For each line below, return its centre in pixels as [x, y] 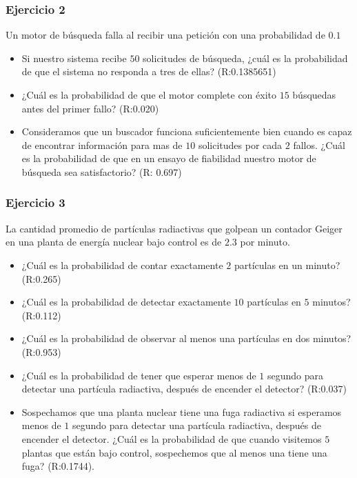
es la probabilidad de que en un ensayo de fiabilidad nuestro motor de [169, 158]
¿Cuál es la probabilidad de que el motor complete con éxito [149, 94]
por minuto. [265, 242]
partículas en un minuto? [287, 265]
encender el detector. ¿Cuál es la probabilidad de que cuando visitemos [172, 438]
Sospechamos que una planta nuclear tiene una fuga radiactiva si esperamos [182, 411]
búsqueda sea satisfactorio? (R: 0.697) [102, 171]
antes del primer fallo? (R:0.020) [90, 108]
